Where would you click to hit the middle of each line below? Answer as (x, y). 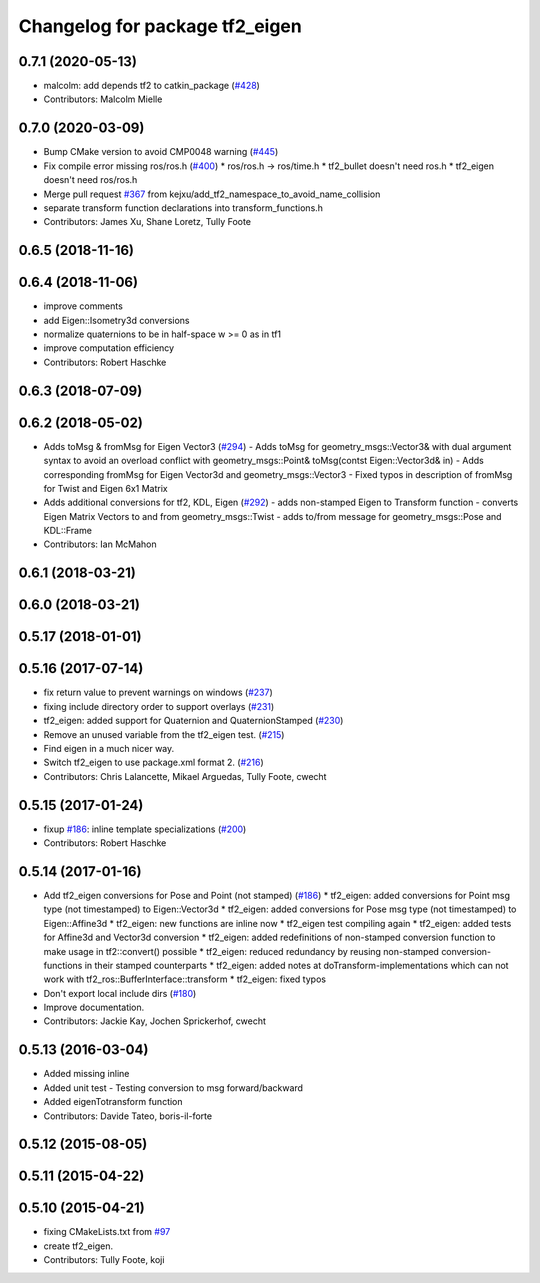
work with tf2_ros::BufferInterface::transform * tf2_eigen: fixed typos (185, 979)
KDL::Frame (67, 531)
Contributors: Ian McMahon (100, 544)
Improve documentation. (94, 1007)
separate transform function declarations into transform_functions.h (183, 207)
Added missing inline (86, 1074)
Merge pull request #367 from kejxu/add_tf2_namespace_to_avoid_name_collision (212, 194)
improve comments (83, 306)
